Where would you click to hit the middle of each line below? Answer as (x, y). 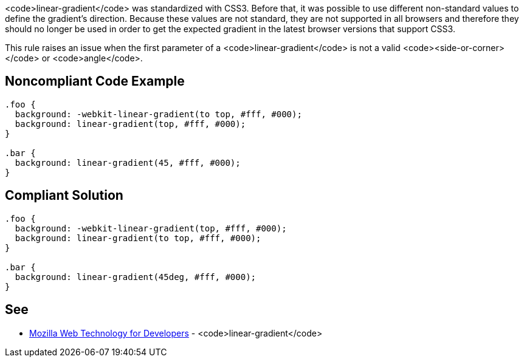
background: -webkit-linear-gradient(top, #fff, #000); (151, 228)
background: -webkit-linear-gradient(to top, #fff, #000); (158, 114)
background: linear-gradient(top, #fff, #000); (130, 124)
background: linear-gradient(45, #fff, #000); (128, 162)
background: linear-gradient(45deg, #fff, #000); (136, 277)
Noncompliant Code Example (95, 81)
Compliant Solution (64, 196)
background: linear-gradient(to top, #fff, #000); (138, 238)
